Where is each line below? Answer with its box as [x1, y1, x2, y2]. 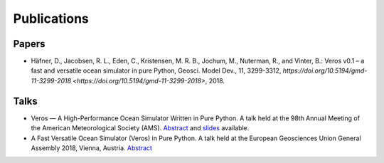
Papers [13, 38, 46, 50]
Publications [13, 11, 89, 26]
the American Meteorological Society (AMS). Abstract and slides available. [31, 124, 250, 132]
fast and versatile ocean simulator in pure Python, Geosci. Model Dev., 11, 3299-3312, [31, 66, 282, 75]
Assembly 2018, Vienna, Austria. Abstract [31, 143, 153, 152]
